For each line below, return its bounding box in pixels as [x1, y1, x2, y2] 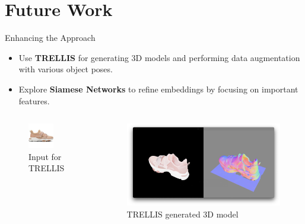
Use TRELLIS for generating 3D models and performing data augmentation [18, 51, 300, 63]
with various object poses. [18, 63, 113, 75]
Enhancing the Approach [5, 31, 96, 44]
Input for [28, 150, 62, 162]
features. [18, 94, 50, 107]
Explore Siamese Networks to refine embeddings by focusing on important [18, 82, 298, 95]
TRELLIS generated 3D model [126, 207, 239, 220]
